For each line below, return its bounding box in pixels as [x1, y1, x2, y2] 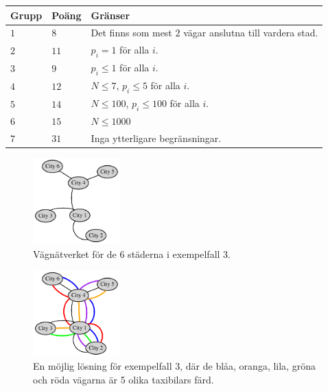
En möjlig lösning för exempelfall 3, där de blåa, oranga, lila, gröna [33, 359, 316, 373]
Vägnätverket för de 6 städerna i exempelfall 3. [33, 246, 231, 261]
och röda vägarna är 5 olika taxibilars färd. [33, 372, 214, 386]
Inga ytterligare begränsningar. [91, 131, 222, 145]
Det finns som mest [91, 25, 172, 40]
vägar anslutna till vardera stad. [183, 25, 318, 40]
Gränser [91, 8, 130, 22]
